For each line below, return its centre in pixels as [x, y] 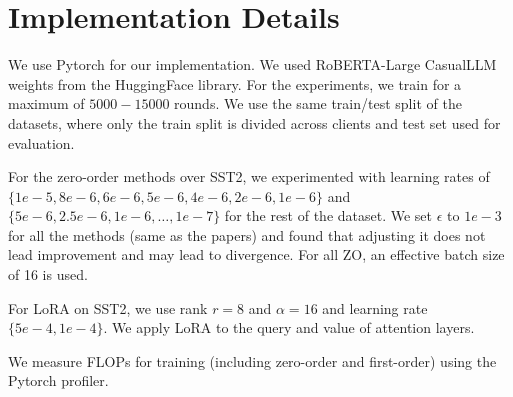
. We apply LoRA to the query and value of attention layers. [289, 327]
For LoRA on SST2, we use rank [108, 307]
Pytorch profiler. [58, 380]
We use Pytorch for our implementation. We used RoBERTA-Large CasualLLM [252, 64]
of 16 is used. [48, 274]
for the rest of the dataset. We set [328, 215]
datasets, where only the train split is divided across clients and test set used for [254, 122]
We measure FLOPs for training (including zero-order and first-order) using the [252, 360]
